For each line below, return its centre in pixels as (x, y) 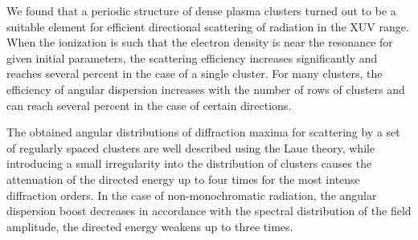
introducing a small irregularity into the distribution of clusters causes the (189, 163)
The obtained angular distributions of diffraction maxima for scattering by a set (203, 132)
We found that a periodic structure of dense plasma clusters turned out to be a (201, 10)
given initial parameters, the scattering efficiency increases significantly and (192, 57)
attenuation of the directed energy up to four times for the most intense (183, 179)
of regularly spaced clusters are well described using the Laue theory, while (191, 147)
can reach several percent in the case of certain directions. (149, 105)
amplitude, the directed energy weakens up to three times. (150, 226)
